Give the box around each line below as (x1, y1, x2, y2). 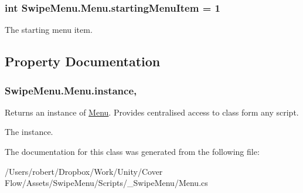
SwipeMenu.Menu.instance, (5, 83, 137, 97)
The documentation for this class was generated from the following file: (5, 145, 260, 157)
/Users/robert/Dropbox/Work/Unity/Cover (5, 165, 163, 177)
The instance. (5, 126, 53, 138)
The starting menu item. (5, 23, 93, 36)
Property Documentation (5, 52, 161, 70)
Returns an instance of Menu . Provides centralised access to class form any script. (5, 106, 299, 118)
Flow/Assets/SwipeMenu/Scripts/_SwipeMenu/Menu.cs (5, 177, 208, 189)
